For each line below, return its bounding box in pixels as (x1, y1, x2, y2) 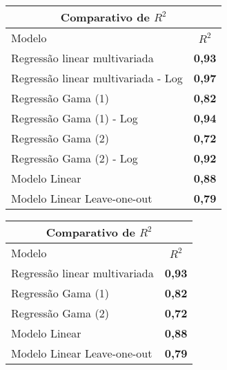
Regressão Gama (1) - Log (11, 110, 138, 126)
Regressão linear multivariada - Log (11, 70, 183, 86)
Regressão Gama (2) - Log (11, 150, 138, 166)
